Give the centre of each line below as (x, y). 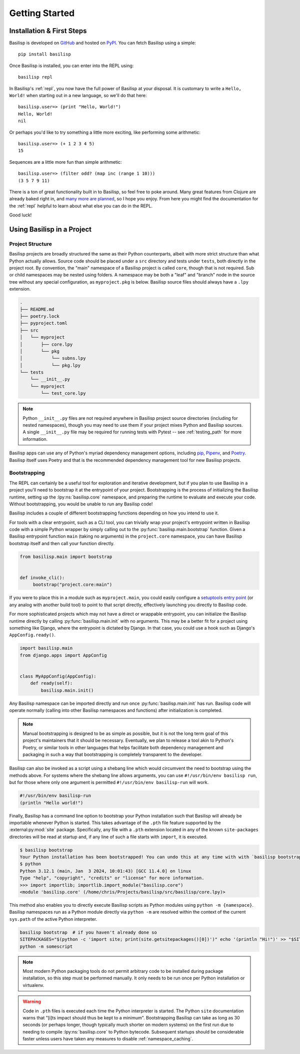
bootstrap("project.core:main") (72, 585)
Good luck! (20, 215)
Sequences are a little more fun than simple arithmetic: (65, 162)
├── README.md (37, 309)
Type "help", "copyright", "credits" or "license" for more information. (112, 878)
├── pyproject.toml (43, 323)
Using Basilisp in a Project (50, 229)
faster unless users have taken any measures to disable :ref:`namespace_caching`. (108, 1039)
